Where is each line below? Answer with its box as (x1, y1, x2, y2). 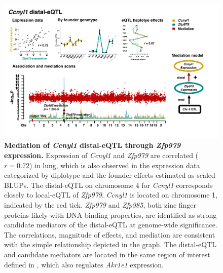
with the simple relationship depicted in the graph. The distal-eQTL (4, 239, 216, 250)
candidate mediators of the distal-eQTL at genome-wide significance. (4, 219, 217, 230)
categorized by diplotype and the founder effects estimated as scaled (4, 170, 215, 180)
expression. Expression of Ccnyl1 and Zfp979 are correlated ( (4, 150, 199, 161)
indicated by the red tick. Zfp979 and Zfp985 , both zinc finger (4, 200, 197, 210)
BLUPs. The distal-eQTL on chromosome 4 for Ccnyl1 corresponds (4, 179, 213, 190)
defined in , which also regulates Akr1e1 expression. (4, 259, 164, 269)
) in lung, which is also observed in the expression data (29, 160, 200, 170)
